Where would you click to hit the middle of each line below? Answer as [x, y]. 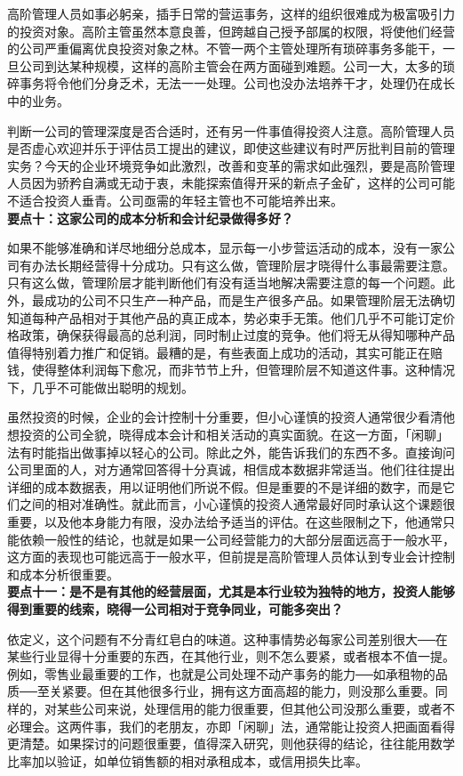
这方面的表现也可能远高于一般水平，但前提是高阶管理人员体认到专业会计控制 [231, 557]
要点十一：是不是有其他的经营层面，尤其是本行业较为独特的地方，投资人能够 [231, 591]
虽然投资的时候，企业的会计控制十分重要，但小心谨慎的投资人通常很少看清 [225, 417]
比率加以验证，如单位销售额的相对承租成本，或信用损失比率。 [188, 760]
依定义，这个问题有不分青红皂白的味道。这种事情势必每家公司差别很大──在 [228, 639]
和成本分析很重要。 [63, 574]
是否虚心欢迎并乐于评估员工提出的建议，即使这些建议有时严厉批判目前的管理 [231, 148]
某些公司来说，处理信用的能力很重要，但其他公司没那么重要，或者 [249, 708]
